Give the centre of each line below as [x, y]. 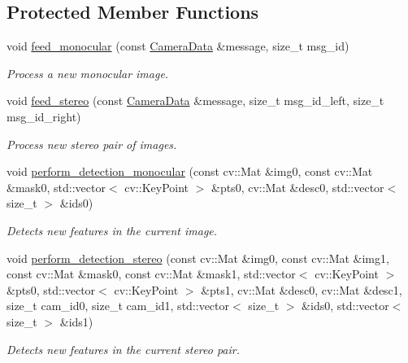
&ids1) [76, 321]
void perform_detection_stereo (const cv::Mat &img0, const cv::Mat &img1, [198, 258]
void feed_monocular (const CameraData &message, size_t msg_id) [178, 46]
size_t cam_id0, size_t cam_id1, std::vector [118, 306]
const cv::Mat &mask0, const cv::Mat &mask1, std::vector [151, 274]
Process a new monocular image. [88, 73]
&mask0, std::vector [56, 187]
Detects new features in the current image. [112, 230]
